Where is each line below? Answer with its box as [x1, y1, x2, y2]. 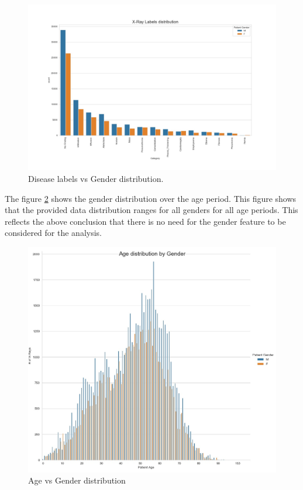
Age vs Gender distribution [28, 474, 126, 486]
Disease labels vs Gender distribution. [28, 172, 164, 184]
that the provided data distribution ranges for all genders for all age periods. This [5, 204, 298, 216]
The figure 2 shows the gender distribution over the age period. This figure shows [5, 192, 297, 204]
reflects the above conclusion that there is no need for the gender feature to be [5, 215, 286, 227]
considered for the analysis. [5, 227, 102, 239]
